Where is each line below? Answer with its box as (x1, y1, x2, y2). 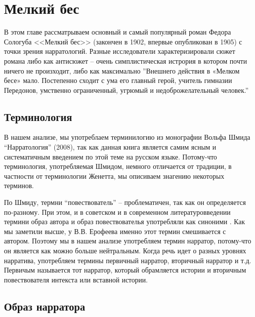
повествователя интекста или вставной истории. (4, 274, 148, 284)
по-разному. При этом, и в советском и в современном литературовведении (4, 206, 231, 217)
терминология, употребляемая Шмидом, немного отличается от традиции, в (4, 161, 232, 171)
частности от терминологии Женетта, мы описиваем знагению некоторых (4, 170, 224, 181)
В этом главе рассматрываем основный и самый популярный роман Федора (4, 27, 231, 37)
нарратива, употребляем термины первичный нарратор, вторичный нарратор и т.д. (4, 255, 252, 265)
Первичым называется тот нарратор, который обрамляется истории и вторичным (4, 265, 246, 275)
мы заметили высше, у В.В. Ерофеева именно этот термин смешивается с (4, 226, 226, 236)
